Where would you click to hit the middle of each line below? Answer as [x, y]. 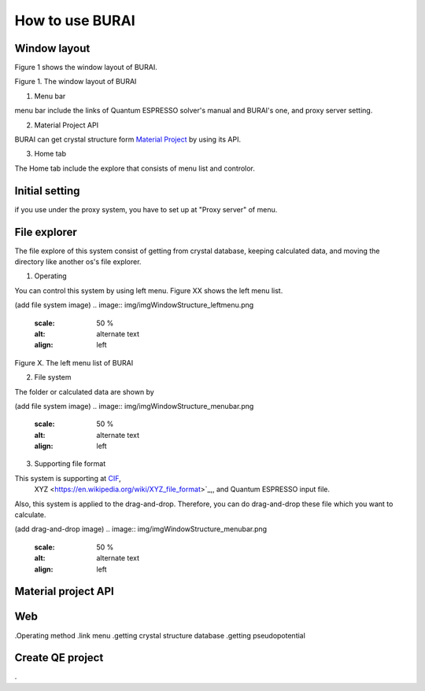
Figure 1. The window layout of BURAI [76, 82]
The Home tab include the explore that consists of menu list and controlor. [135, 168]
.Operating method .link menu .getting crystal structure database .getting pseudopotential [160, 635]
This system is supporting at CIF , [68, 478]
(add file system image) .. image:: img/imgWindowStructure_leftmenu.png [134, 305]
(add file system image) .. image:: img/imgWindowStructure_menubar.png [134, 406]
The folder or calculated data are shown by [85, 391]
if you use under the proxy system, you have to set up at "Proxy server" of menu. [146, 209]
